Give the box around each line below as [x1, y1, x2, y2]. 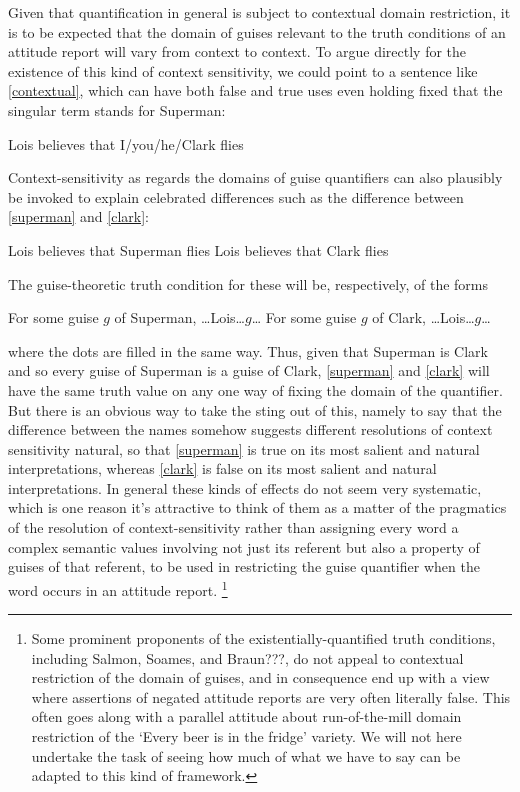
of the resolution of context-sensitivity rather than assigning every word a [8, 517, 459, 538]
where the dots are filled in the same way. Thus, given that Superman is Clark [8, 340, 488, 361]
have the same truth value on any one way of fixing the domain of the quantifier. [8, 379, 503, 400]
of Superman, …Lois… [114, 307, 245, 328]
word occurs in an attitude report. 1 [8, 576, 228, 600]
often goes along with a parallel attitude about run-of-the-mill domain [31, 706, 462, 727]
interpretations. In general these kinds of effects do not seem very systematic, [8, 477, 482, 498]
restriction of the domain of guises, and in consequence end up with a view [31, 667, 490, 688]
